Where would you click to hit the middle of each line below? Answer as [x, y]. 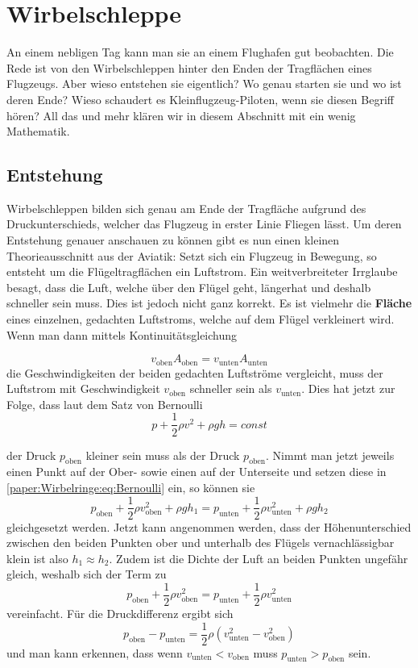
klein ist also [37, 558]
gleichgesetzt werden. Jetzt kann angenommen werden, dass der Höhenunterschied [209, 526]
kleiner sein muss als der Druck [163, 455]
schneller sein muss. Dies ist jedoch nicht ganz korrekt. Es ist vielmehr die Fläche [209, 303]
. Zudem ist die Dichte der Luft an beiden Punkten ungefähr [259, 558]
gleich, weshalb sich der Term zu [87, 574]
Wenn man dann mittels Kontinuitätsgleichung [122, 334]
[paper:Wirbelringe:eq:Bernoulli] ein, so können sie [131, 487]
